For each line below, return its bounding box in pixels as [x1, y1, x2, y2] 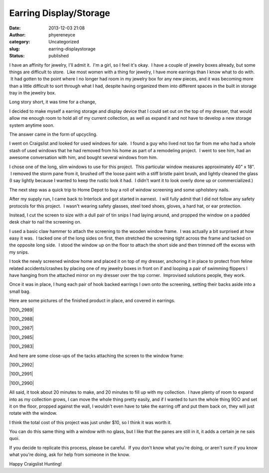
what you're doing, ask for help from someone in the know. [9, 452, 131, 458]
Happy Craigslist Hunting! [9, 461, 62, 467]
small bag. [9, 288, 31, 294]
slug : [9, 45, 20, 52]
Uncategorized [48, 39, 79, 45]
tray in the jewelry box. [9, 90, 56, 96]
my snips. [9, 249, 29, 255]
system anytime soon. [9, 122, 55, 128]
